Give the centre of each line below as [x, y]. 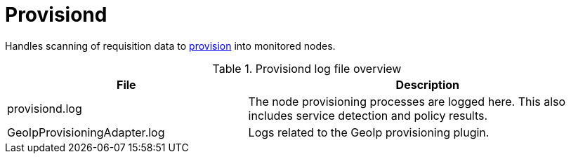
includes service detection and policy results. [368, 115]
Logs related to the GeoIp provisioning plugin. [369, 132]
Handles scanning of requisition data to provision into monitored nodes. [170, 46]
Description [428, 84]
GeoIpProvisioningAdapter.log [86, 132]
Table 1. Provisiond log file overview [307, 68]
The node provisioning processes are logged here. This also [407, 101]
